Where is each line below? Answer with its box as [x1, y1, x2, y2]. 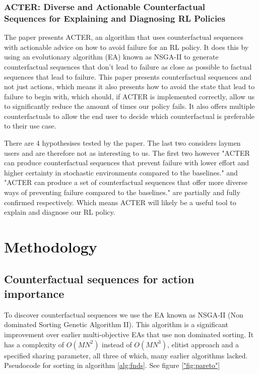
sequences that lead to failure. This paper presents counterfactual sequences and [4, 71, 252, 82]
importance [4, 285, 64, 301]
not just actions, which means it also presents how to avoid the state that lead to [4, 81, 255, 92]
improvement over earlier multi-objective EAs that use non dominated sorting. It [4, 329, 254, 339]
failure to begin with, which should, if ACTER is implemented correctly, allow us [4, 91, 254, 101]
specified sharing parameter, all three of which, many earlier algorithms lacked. [4, 350, 248, 360]
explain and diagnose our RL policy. [4, 207, 115, 217]
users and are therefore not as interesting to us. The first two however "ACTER [4, 147, 250, 158]
